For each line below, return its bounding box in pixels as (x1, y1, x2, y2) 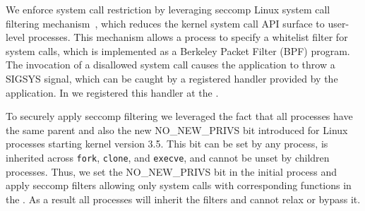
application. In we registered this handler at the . (6, 85, 219, 100)
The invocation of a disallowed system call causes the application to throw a (6, 57, 335, 72)
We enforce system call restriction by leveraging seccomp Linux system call (6, 2, 330, 16)
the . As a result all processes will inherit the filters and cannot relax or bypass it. (6, 191, 361, 206)
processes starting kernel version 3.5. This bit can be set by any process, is (6, 136, 328, 151)
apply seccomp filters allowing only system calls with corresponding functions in (6, 178, 352, 193)
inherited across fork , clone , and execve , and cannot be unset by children (6, 150, 330, 164)
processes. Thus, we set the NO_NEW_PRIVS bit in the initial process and (6, 164, 337, 179)
